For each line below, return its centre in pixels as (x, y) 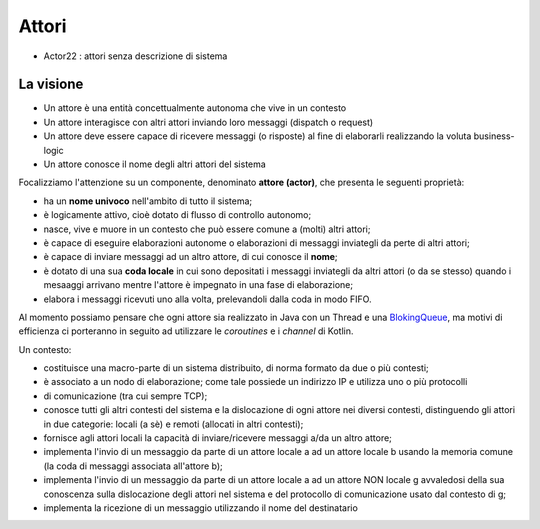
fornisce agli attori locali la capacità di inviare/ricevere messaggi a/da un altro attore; (217, 438)
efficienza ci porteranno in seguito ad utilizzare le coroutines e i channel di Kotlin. (186, 331)
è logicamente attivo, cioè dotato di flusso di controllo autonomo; (177, 215)
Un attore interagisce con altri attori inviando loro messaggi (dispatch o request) (208, 122)
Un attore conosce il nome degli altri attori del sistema (155, 164)
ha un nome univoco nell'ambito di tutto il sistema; (148, 201)
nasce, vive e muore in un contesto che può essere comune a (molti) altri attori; (207, 229)
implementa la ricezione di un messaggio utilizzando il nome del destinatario (201, 508)
